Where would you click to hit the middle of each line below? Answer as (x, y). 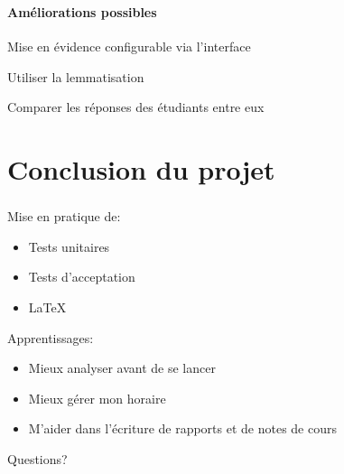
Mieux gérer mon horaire (97, 398)
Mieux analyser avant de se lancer (122, 368)
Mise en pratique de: (64, 216)
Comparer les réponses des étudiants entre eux (136, 107)
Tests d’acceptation (82, 277)
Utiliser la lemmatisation (76, 76)
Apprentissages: (51, 337)
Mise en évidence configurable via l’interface (129, 46)
